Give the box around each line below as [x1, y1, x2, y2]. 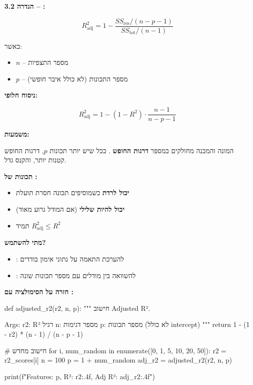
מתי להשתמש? [4, 237, 46, 247]
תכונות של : [4, 171, 38, 181]
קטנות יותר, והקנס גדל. [4, 155, 66, 165]
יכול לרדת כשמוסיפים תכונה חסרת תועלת [16, 187, 129, 198]
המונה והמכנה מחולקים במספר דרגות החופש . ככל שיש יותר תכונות [49, 145, 234, 155]
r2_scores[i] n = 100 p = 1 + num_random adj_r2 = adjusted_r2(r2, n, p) [4, 355, 232, 365]
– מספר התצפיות [22, 57, 68, 67]
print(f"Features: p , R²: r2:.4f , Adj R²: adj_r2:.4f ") [4, 371, 155, 381]
